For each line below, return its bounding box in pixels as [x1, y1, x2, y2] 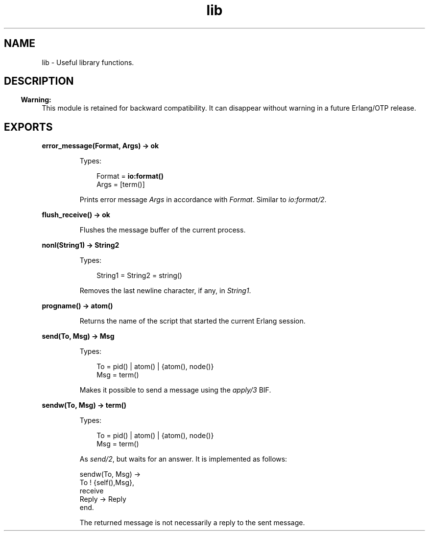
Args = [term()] [96, 180, 145, 189]
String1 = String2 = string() [96, 271, 182, 280]
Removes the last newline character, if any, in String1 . [79, 286, 251, 295]
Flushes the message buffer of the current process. [79, 226, 246, 234]
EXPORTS [4, 120, 53, 133]
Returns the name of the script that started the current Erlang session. [79, 317, 306, 326]
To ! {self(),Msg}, [79, 478, 134, 487]
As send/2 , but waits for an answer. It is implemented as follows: [79, 455, 287, 464]
